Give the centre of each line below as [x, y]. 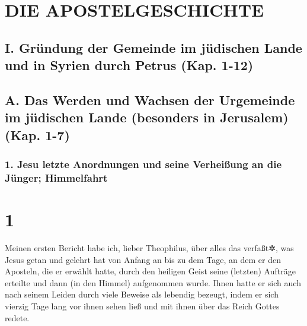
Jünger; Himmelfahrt [56, 177]
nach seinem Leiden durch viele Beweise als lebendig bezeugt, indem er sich [142, 294]
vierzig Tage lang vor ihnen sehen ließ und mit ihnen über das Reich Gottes [142, 306]
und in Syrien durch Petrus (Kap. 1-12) [129, 65]
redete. [17, 317]
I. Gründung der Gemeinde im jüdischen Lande [153, 47]
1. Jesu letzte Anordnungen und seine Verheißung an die [143, 164]
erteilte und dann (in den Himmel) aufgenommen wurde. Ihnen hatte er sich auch [153, 282]
